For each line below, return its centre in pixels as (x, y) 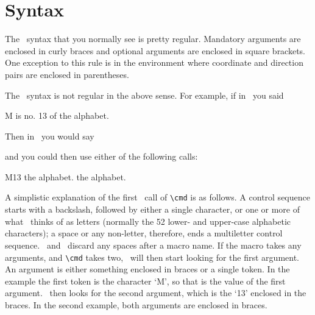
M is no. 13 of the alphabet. (57, 115)
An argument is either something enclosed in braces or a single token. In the (147, 269)
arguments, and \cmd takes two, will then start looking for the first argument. (152, 257)
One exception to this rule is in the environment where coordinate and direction (154, 62)
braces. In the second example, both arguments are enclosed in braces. (136, 304)
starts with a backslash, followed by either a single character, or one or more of (153, 209)
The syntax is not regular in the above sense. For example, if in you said (144, 95)
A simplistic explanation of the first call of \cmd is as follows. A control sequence (157, 197)
